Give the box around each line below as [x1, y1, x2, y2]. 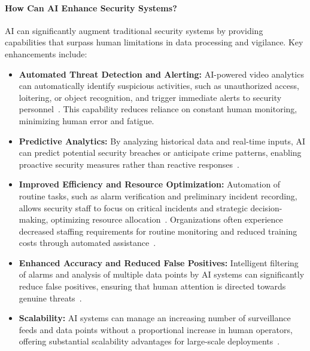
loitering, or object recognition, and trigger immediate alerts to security [19, 91, 282, 103]
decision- [250, 201, 282, 214]
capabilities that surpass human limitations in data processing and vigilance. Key [5, 36, 303, 48]
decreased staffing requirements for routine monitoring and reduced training [19, 224, 297, 237]
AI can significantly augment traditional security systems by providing [5, 24, 263, 36]
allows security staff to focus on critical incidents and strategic [19, 201, 248, 214]
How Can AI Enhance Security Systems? [5, 1, 177, 14]
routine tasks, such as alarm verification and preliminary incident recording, [19, 189, 297, 202]
